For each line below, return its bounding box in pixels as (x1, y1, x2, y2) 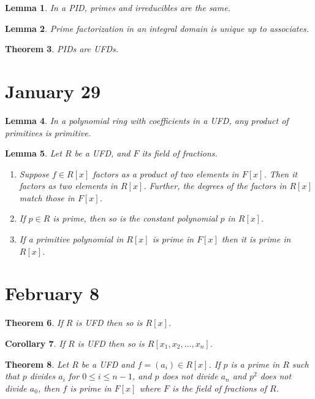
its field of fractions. (142, 147, 218, 160)
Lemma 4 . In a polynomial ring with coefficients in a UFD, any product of (5, 114, 289, 126)
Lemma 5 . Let (5, 147, 62, 160)
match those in (19, 191, 75, 204)
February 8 (5, 281, 100, 306)
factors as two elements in (19, 179, 118, 192)
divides (29, 370, 56, 382)
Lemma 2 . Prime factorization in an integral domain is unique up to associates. (5, 21, 309, 34)
